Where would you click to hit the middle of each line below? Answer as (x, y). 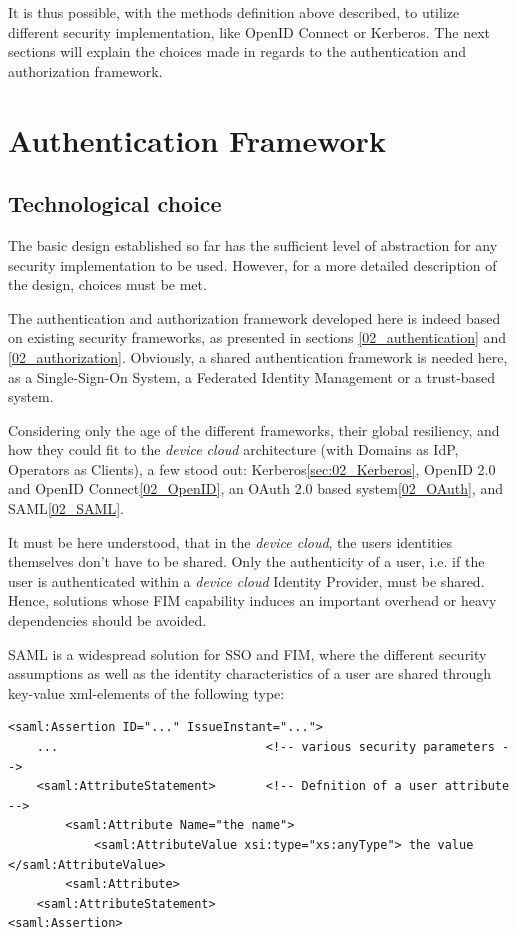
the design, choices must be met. (107, 284)
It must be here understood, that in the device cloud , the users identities (230, 541)
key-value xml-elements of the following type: (146, 692)
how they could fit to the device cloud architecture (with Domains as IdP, (233, 449)
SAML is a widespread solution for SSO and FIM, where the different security (247, 653)
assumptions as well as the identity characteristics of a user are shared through (250, 673)
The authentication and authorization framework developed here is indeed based (254, 317)
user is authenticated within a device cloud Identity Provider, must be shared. (246, 580)
